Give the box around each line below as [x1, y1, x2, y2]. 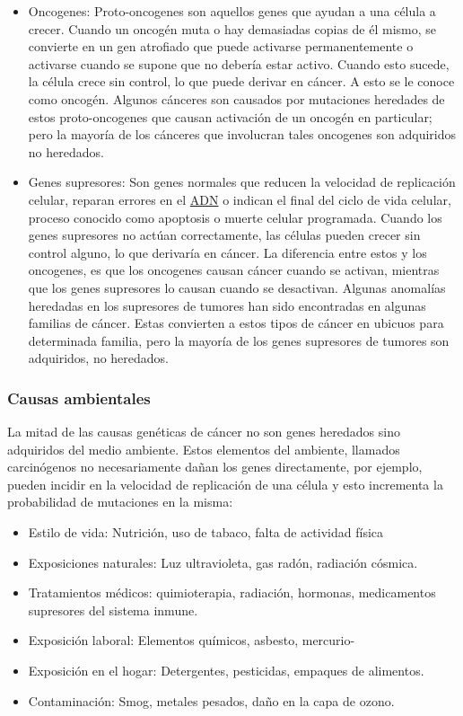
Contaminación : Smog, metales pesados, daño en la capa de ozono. [28, 691, 395, 710]
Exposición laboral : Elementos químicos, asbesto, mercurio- [28, 631, 355, 650]
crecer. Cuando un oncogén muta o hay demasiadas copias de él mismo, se [28, 19, 437, 38]
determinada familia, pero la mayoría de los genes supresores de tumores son [28, 331, 450, 349]
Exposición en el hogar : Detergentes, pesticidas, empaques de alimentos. [28, 661, 424, 680]
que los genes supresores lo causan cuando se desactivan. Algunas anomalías [28, 278, 446, 296]
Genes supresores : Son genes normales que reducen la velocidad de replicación [28, 172, 456, 191]
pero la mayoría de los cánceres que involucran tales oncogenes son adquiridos [28, 125, 457, 144]
